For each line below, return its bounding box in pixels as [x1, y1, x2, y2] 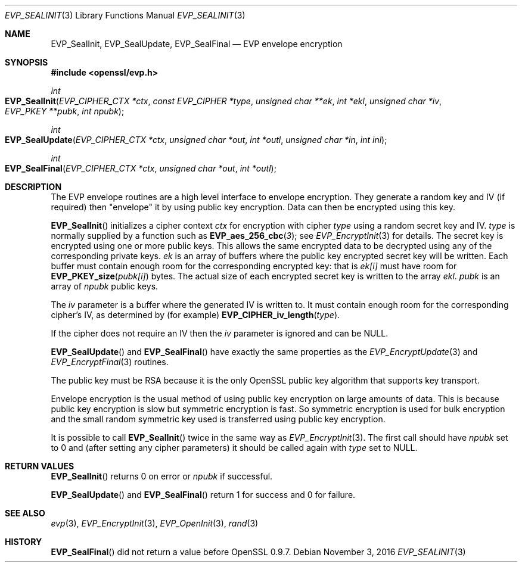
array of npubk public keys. [51, 281, 159, 291]
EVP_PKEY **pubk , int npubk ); [5, 106, 125, 116]
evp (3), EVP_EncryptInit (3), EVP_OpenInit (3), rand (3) [51, 518, 259, 528]
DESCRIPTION [5, 182, 62, 192]
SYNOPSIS [5, 57, 48, 67]
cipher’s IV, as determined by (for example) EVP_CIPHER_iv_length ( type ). [51, 310, 340, 320]
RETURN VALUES [5, 461, 74, 471]
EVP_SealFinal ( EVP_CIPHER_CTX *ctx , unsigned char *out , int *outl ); [5, 163, 276, 173]
